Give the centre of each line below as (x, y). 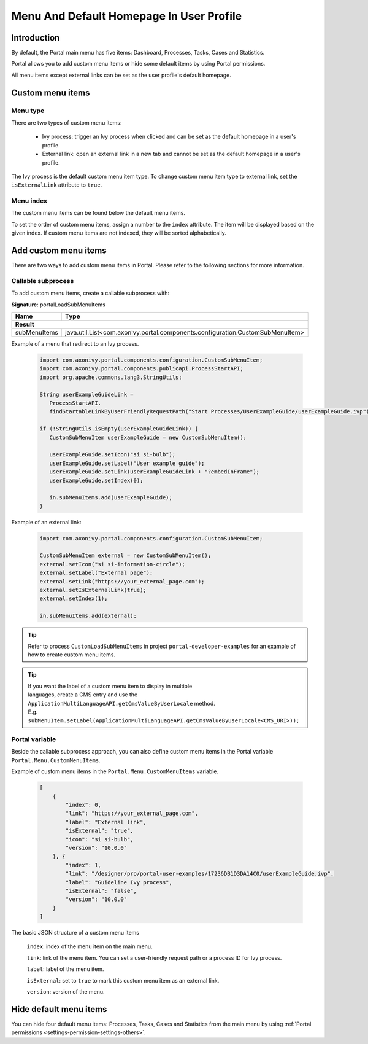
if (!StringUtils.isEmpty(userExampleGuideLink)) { (119, 429)
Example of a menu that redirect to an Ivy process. (75, 344)
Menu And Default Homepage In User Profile (127, 16)
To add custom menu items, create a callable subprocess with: (90, 293)
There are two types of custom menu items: (67, 123)
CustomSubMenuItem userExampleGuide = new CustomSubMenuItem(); (148, 437)
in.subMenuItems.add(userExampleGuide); (111, 498)
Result (25, 324)
